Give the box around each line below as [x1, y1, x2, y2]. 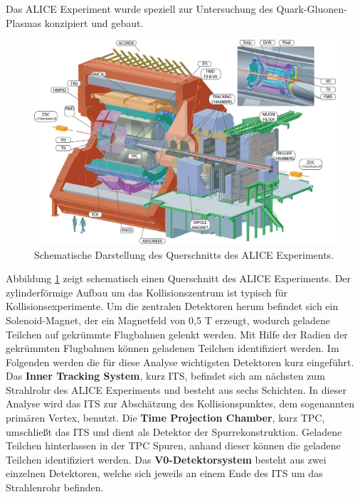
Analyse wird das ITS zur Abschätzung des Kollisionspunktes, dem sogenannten [6, 396, 354, 411]
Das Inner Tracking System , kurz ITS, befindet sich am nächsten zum [6, 368, 325, 383]
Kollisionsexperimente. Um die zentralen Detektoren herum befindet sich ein [6, 299, 339, 314]
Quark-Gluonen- [276, 1, 347, 16]
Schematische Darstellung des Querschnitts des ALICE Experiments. [34, 247, 334, 262]
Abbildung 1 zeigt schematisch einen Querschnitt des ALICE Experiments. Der [6, 271, 351, 286]
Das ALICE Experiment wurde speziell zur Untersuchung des [6, 1, 273, 16]
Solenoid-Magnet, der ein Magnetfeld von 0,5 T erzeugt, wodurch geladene [6, 312, 330, 327]
